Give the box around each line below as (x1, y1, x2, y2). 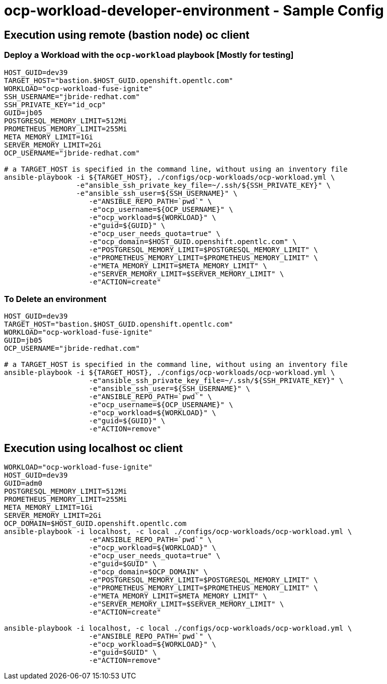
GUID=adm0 (4, 479, 42, 488)
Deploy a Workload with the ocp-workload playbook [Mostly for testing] (4, 50, 294, 60)
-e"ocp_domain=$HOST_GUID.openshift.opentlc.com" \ (89, 237, 297, 246)
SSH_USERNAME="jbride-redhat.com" (4, 92, 140, 101)
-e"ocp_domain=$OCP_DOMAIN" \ (89, 568, 208, 576)
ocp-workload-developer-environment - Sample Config (4, 2, 384, 19)
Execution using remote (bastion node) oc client (4, 28, 250, 41)
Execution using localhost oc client (4, 441, 183, 454)
